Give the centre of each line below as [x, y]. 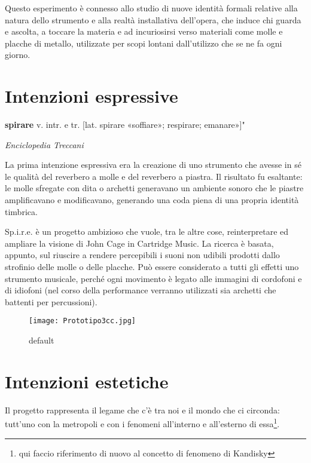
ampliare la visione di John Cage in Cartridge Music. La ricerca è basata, [139, 243]
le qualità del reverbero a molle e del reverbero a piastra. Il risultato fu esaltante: [154, 176]
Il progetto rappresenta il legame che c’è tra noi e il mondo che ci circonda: [142, 410]
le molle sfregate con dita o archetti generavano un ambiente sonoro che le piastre [154, 188]
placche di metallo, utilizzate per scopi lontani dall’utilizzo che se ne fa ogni [144, 43]
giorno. [18, 55]
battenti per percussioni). [51, 301]
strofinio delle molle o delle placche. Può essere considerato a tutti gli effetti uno [152, 267]
